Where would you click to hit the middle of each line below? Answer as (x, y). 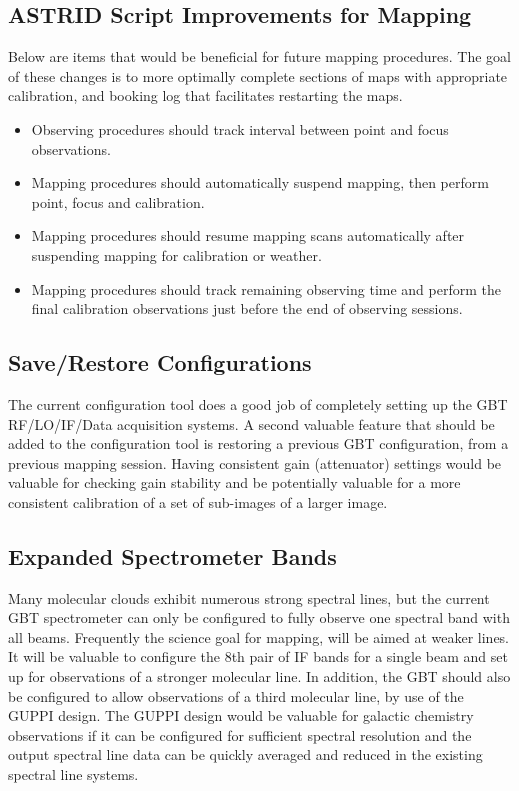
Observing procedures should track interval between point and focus (240, 128)
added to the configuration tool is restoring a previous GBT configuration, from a (258, 443)
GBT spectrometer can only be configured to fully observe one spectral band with (259, 617)
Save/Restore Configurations (160, 362)
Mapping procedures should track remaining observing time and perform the (266, 288)
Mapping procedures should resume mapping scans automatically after (248, 235)
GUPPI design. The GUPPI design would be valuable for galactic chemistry (241, 715)
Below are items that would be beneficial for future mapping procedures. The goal (259, 56)
